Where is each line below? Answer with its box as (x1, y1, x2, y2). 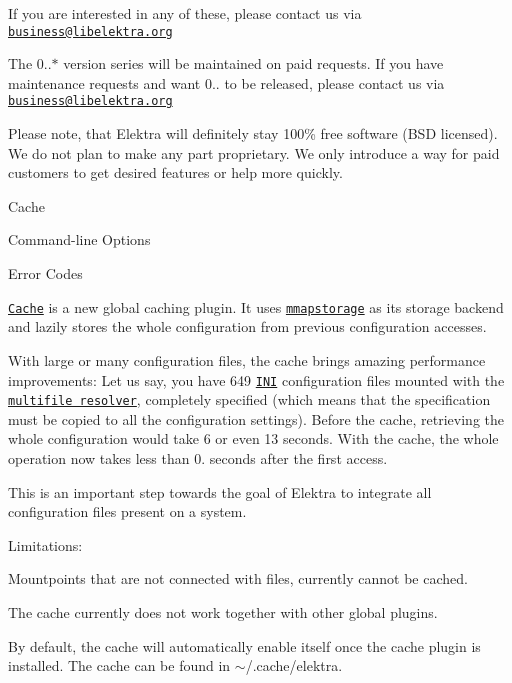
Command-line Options (8, 229, 151, 250)
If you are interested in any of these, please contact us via (8, 3, 362, 23)
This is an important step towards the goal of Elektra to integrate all (8, 481, 432, 502)
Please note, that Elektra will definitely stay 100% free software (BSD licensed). (8, 123, 498, 144)
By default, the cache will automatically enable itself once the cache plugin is (8, 635, 481, 656)
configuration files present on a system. (8, 501, 247, 522)
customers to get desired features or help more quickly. (8, 162, 343, 183)
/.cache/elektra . (245, 655, 343, 676)
